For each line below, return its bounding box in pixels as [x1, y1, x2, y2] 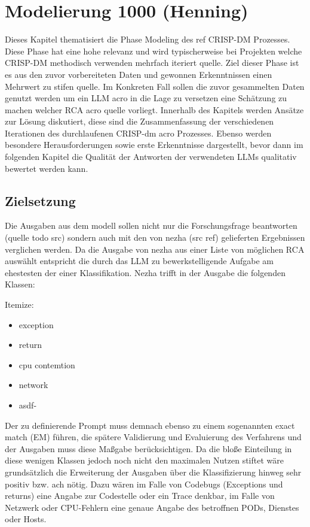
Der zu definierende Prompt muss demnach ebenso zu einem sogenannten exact [5, 419, 295, 431]
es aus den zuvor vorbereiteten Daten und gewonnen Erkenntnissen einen [5, 68, 272, 80]
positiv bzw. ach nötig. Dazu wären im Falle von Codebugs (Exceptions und [5, 477, 283, 490]
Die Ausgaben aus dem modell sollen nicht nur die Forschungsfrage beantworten [5, 219, 297, 232]
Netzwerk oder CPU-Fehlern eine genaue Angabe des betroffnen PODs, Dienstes [5, 501, 299, 513]
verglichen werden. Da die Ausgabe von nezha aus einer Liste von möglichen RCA [5, 243, 305, 255]
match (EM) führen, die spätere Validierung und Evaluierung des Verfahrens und [5, 431, 302, 443]
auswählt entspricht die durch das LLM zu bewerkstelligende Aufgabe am [5, 255, 274, 267]
